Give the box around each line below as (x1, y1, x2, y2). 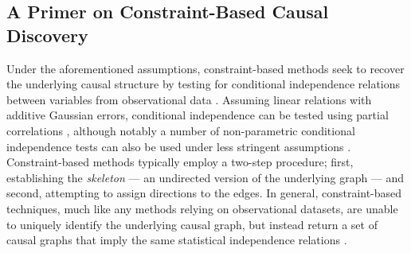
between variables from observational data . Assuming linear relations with (6, 91, 372, 107)
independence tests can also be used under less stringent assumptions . (6, 138, 351, 154)
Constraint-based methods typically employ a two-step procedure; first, (6, 154, 354, 170)
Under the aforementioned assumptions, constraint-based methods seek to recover (6, 60, 405, 76)
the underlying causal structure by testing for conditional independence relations (6, 76, 401, 92)
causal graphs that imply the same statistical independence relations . (6, 232, 347, 248)
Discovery (6, 22, 88, 47)
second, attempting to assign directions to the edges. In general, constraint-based (6, 185, 402, 201)
